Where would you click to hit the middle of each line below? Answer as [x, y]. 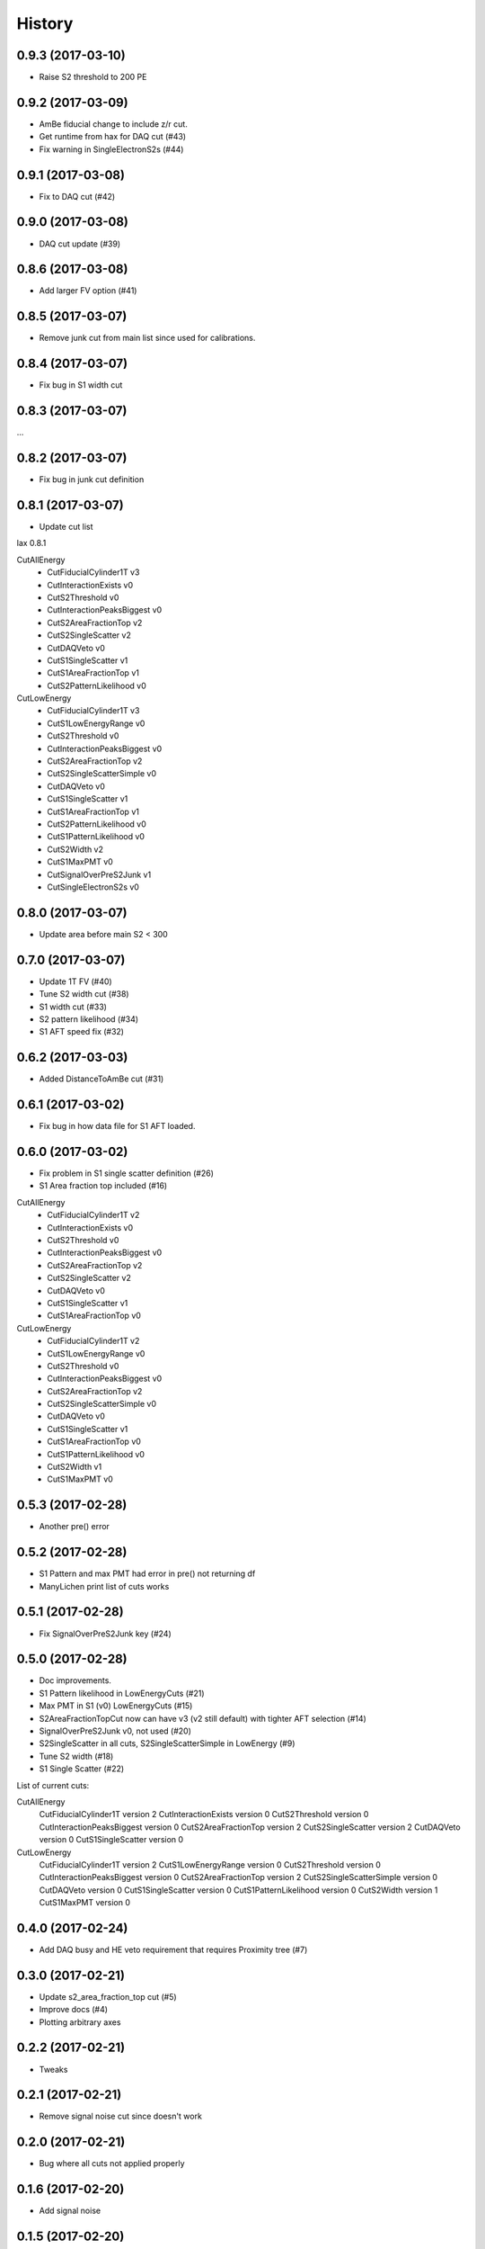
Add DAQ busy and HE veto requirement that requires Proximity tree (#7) [173, 1949]
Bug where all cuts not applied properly [112, 2164]
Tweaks [53, 2069]
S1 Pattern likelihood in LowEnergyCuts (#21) [122, 1693]
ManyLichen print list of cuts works [104, 1586]
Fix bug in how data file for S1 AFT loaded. [117, 1126]
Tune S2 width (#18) [76, 1756]
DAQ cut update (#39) [80, 244]
